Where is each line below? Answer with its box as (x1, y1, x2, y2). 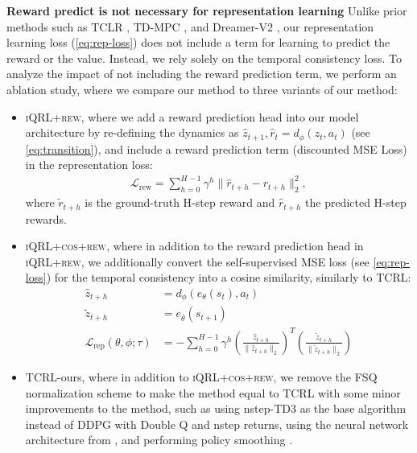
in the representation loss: (25, 156, 153, 173)
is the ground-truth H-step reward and (85, 194, 275, 211)
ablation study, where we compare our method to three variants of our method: (6, 80, 398, 97)
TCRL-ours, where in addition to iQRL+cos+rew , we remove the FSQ (25, 369, 378, 385)
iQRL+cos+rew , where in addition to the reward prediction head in (25, 237, 364, 254)
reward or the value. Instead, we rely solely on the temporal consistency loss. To (6, 49, 402, 66)
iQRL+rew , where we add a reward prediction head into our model (25, 108, 359, 125)
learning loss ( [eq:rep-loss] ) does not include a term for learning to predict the (6, 34, 390, 51)
